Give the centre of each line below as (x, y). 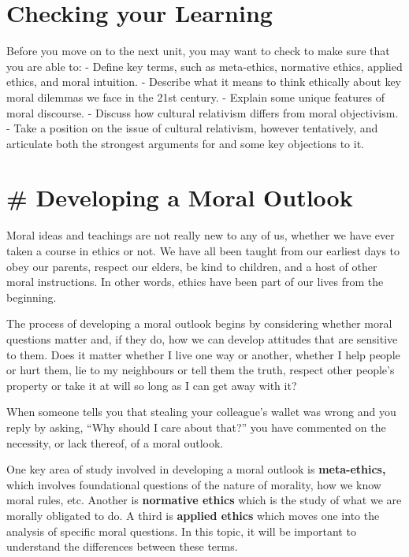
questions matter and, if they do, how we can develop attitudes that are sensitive (202, 338)
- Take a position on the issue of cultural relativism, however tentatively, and (192, 128)
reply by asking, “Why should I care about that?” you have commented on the (196, 427)
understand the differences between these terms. (122, 546)
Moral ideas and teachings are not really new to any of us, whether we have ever (201, 235)
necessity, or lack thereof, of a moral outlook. (115, 442)
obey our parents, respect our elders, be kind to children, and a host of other (192, 266)
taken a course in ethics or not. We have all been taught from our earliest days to (203, 251)
